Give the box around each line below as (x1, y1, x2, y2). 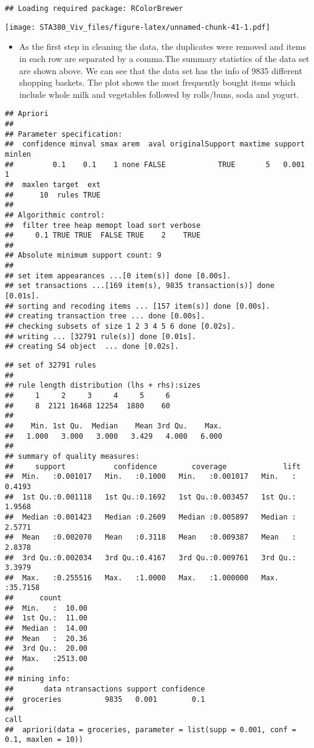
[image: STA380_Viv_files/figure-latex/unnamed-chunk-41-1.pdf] (5, 22, 270, 32)
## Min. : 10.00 (5, 603, 88, 612)
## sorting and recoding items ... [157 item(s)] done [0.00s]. (5, 301, 270, 311)
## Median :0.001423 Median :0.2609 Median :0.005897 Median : (5, 512, 296, 521)
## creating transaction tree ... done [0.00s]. (5, 312, 205, 321)
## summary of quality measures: (5, 451, 140, 461)
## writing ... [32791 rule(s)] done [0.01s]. (5, 332, 196, 341)
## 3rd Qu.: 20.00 (5, 644, 88, 653)
